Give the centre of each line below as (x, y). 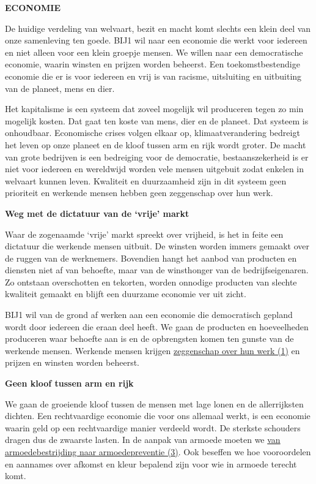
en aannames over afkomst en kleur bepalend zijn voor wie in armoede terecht (151, 463)
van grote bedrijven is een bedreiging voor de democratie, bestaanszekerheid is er (157, 157)
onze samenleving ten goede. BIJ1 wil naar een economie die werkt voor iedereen (156, 40)
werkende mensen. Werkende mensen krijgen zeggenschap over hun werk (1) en (152, 350)
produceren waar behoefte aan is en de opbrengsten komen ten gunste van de (149, 338)
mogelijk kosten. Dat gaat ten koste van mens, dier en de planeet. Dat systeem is (157, 120)
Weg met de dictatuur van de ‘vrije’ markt (97, 213)
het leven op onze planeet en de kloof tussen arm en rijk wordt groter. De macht (156, 144)
